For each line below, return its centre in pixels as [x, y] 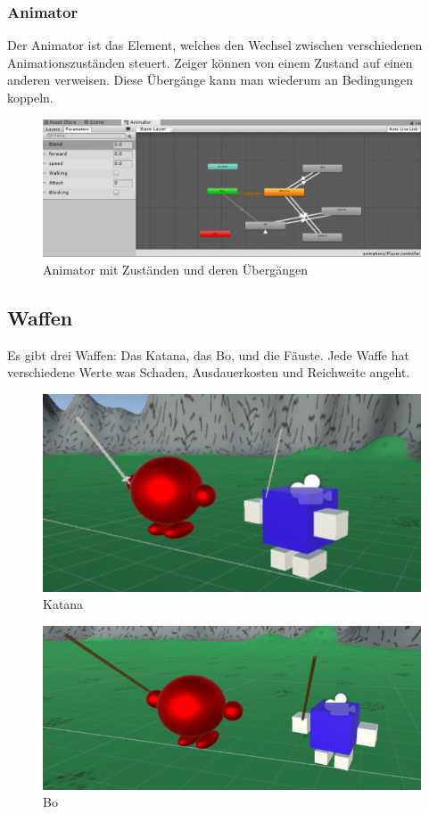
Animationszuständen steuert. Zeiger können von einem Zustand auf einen [210, 62]
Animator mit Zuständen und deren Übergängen [175, 270]
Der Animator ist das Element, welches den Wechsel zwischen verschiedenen [215, 45]
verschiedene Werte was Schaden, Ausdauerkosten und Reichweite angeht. [209, 372]
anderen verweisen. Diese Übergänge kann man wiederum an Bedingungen [210, 80]
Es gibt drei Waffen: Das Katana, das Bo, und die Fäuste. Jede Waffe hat [208, 354]
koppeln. [30, 97]
